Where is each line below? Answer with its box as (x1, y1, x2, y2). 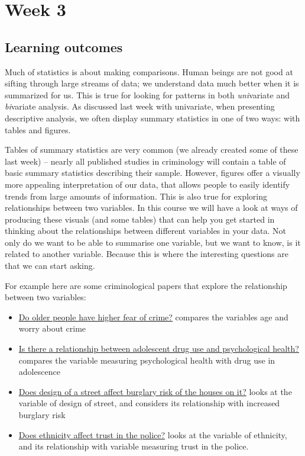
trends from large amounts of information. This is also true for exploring (5, 190, 268, 202)
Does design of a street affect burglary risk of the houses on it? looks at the (18, 385, 292, 397)
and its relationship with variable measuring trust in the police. (18, 440, 249, 452)
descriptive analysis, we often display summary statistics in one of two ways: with (5, 111, 300, 124)
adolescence (18, 365, 60, 378)
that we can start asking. (5, 259, 95, 272)
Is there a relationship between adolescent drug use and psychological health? (18, 342, 299, 355)
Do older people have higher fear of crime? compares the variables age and (18, 310, 288, 323)
